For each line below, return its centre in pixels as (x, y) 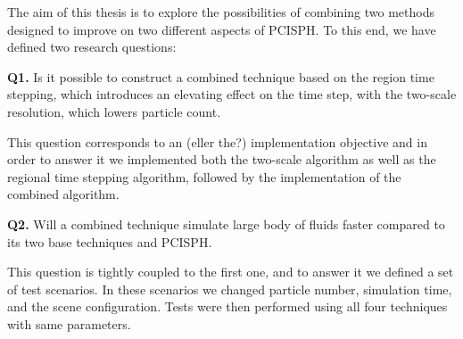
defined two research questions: (92, 47)
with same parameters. (69, 323)
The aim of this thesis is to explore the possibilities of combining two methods (221, 12)
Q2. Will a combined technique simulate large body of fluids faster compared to (226, 223)
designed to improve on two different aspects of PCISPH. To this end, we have (222, 29)
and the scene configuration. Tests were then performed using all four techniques (227, 306)
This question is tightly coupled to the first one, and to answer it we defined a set (231, 272)
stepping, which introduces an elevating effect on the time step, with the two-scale (232, 94)
